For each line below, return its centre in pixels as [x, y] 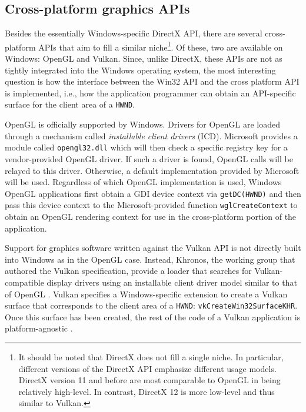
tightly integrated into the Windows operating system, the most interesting [140, 70]
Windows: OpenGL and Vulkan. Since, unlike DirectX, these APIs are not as [144, 58]
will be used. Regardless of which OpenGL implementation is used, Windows [143, 182]
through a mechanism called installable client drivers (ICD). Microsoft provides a [151, 135]
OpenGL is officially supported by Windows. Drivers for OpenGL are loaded [142, 124]
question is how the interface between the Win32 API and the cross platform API [152, 81]
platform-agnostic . [39, 328]
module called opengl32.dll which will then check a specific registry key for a [146, 147]
